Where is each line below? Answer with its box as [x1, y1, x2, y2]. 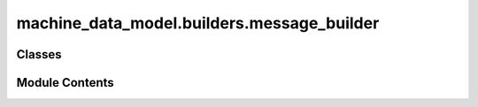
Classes [16, 47, 62, 62]
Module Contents [16, 75, 114, 90]
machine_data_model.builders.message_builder [16, 13, 380, 33]
